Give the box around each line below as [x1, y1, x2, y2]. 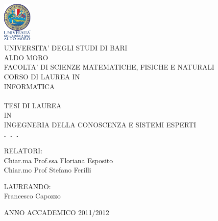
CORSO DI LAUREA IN [4, 71, 80, 81]
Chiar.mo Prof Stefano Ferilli [4, 165, 91, 175]
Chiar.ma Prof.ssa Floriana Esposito [4, 155, 113, 165]
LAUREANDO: [4, 181, 51, 191]
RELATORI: [4, 146, 43, 156]
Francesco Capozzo [4, 191, 61, 201]
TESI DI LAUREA [4, 100, 62, 110]
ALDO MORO [4, 52, 48, 62]
